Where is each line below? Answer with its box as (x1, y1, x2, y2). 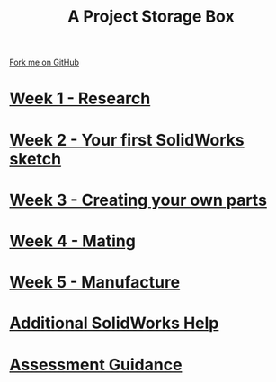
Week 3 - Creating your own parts (9, 190, 268, 210)
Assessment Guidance (9, 354, 183, 375)
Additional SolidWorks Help (9, 313, 219, 333)
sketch (9, 148, 61, 169)
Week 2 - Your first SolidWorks (9, 129, 245, 150)
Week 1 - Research (9, 88, 151, 109)
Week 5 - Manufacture (9, 272, 181, 293)
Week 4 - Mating (9, 231, 137, 251)
